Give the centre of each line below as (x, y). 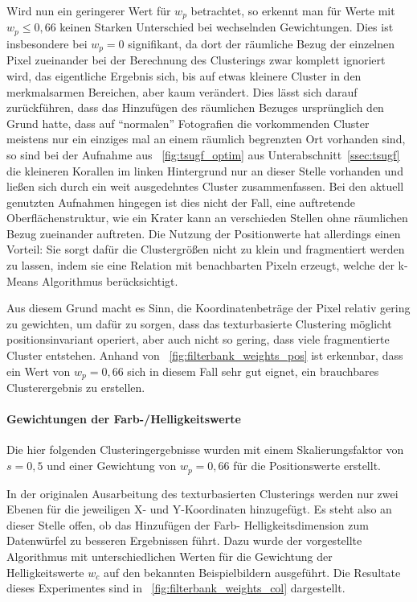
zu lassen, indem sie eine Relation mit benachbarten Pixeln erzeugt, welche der (200, 265)
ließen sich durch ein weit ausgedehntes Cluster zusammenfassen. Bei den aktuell (205, 186)
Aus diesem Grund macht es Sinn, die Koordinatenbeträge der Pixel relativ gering (208, 308)
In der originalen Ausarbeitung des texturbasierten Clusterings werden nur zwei (202, 493)
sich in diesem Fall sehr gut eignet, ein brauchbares (253, 371)
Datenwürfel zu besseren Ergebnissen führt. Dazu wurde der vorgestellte (184, 540)
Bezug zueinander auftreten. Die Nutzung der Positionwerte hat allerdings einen (204, 233)
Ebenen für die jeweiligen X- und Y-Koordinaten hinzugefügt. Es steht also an (199, 509)
